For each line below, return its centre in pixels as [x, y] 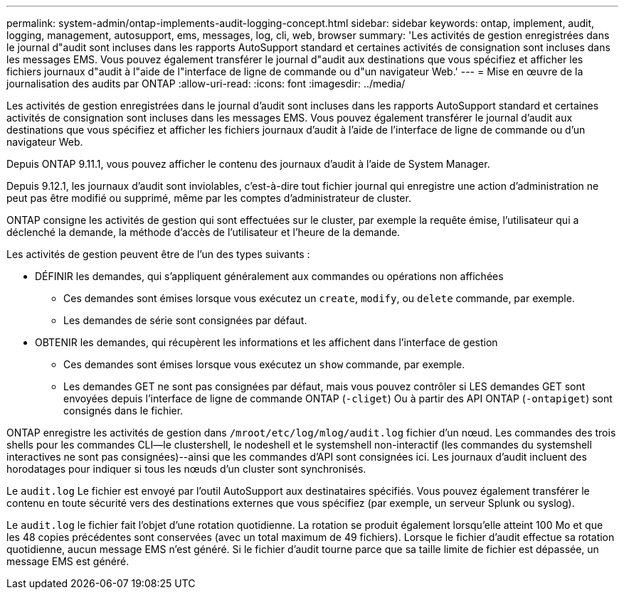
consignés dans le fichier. [123, 411]
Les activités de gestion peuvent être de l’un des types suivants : [158, 254]
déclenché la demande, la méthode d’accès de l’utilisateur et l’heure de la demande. [203, 232]
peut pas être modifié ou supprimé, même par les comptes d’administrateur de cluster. [209, 198]
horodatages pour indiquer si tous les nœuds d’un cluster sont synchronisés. [186, 469]
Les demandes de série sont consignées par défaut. [185, 320]
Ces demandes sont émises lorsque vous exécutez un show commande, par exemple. [264, 364]
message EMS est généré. [68, 561]
